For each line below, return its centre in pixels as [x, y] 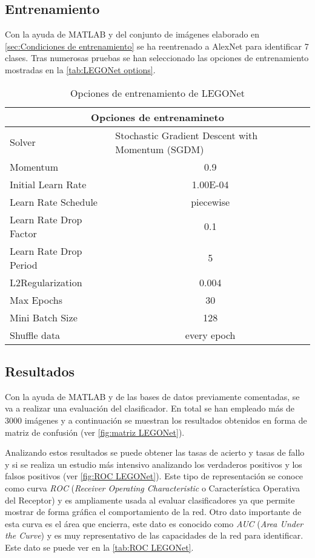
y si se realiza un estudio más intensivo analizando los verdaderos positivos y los [154, 464]
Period [24, 264]
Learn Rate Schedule [54, 202]
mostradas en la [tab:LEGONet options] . [80, 69]
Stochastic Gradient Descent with [187, 135]
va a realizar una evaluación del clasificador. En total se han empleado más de [150, 408]
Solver [23, 142]
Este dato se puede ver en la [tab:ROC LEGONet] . [99, 547]
